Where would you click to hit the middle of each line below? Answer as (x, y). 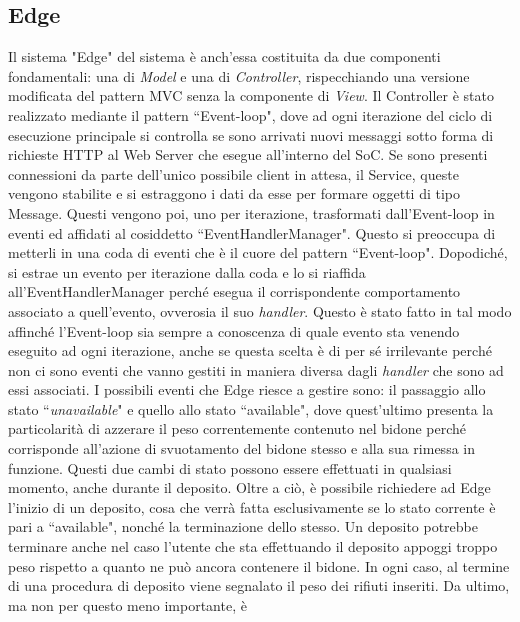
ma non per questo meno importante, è (127, 604)
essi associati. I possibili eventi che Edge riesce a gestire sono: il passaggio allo (247, 389)
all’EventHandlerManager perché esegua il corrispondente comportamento (234, 291)
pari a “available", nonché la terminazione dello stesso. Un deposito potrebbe (243, 526)
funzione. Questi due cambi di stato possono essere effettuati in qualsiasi (230, 467)
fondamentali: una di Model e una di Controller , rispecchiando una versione (239, 75)
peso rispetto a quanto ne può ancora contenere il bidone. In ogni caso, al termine (259, 565)
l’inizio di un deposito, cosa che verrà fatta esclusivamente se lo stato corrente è (252, 506)
